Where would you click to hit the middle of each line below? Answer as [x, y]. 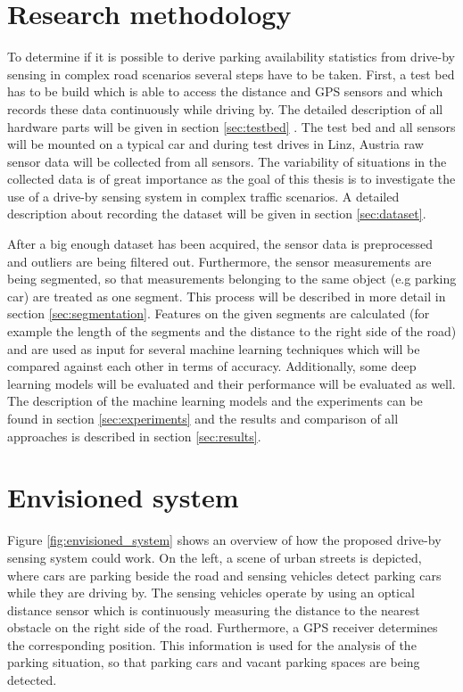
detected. [32, 680]
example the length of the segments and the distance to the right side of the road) [232, 331]
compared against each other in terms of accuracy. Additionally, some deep [212, 366]
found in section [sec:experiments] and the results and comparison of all [203, 418]
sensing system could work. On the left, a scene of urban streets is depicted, [215, 557]
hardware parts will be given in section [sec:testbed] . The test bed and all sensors [231, 126]
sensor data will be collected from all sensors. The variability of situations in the [227, 161]
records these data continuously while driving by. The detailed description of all [225, 108]
